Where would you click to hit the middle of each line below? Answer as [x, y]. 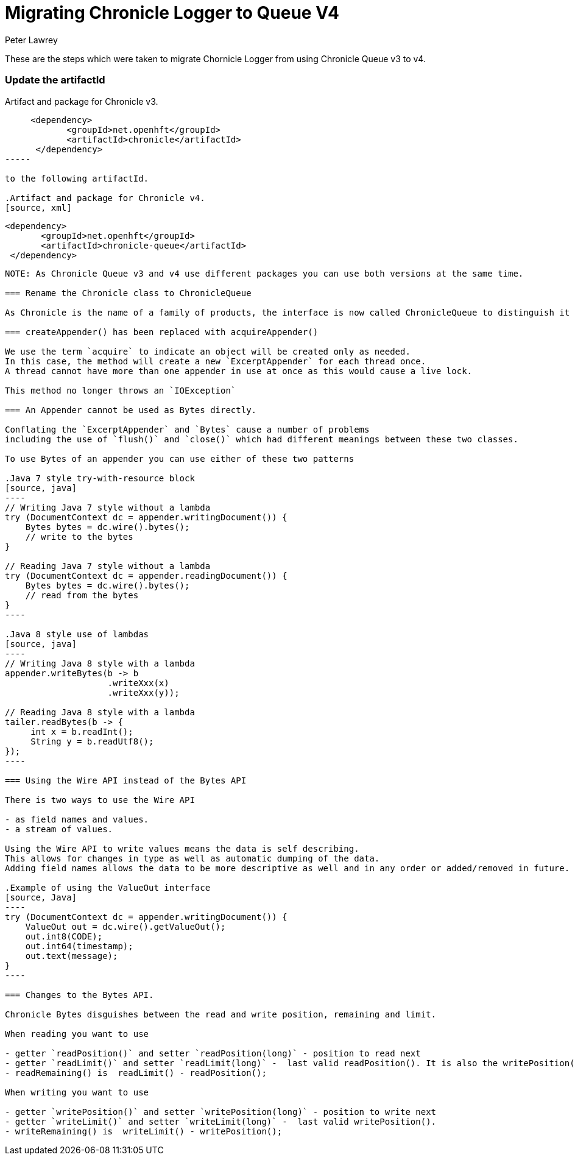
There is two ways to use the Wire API [100, 800]
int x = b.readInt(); [82, 731]
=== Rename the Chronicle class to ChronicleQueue [128, 293]
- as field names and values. [77, 819]
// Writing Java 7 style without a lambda [108, 507]
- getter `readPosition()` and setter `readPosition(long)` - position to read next [213, 1053]
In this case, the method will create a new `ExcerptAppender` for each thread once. [216, 361]
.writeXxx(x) [138, 683]
